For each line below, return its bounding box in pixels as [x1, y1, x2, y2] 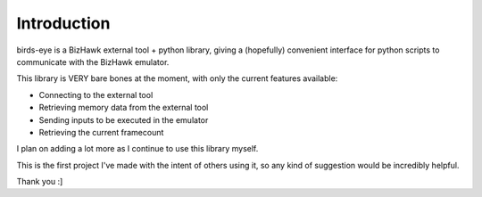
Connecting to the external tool [38, 89, 154, 100]
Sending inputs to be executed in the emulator [38, 114, 209, 125]
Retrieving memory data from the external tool [38, 103, 209, 113]
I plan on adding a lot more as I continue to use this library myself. [16, 144, 259, 154]
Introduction [16, 13, 111, 33]
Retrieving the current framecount [38, 127, 164, 137]
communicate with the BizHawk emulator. [16, 56, 170, 67]
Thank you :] [16, 176, 63, 187]
